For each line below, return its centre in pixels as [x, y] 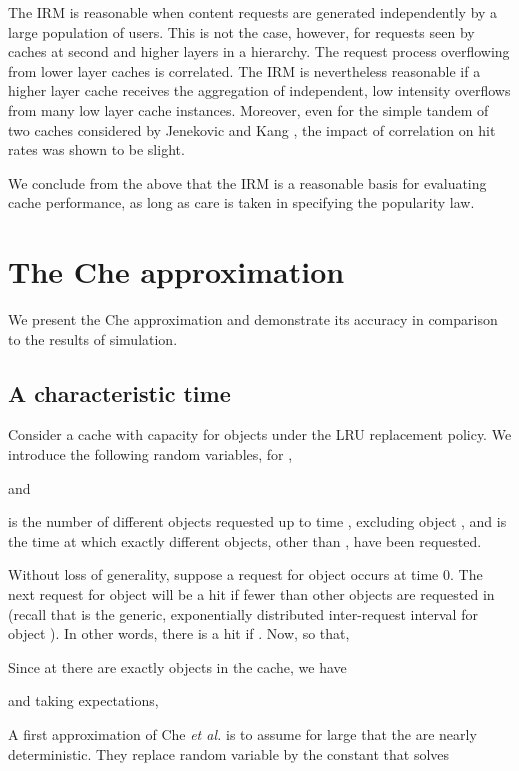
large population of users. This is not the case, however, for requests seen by [241, 31]
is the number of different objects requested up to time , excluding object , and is [257, 521]
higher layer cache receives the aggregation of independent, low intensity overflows [259, 90]
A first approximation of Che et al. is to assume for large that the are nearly [242, 733]
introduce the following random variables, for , [150, 454]
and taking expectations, [83, 700]
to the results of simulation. [93, 338]
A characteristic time [119, 392]
